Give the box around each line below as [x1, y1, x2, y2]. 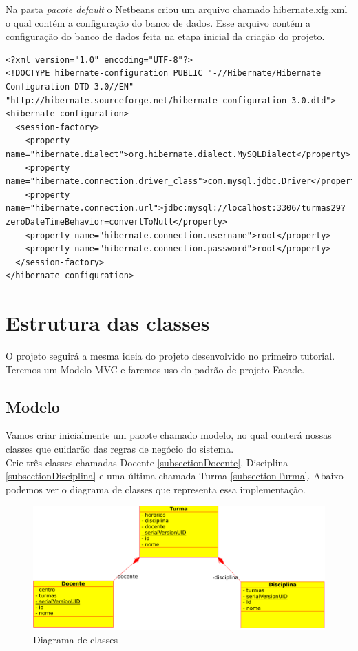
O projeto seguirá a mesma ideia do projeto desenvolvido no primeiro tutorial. [6, 349, 335, 362]
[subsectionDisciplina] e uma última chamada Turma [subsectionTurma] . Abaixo [6, 468, 344, 483]
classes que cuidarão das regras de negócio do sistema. [6, 441, 234, 455]
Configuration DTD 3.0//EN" [6, 81, 134, 92]
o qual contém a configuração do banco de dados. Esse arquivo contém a [6, 15, 311, 30]
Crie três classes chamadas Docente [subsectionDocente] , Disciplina [6, 455, 288, 469]
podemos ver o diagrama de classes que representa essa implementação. [6, 482, 306, 496]
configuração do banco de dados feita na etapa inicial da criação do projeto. [6, 29, 325, 43]
